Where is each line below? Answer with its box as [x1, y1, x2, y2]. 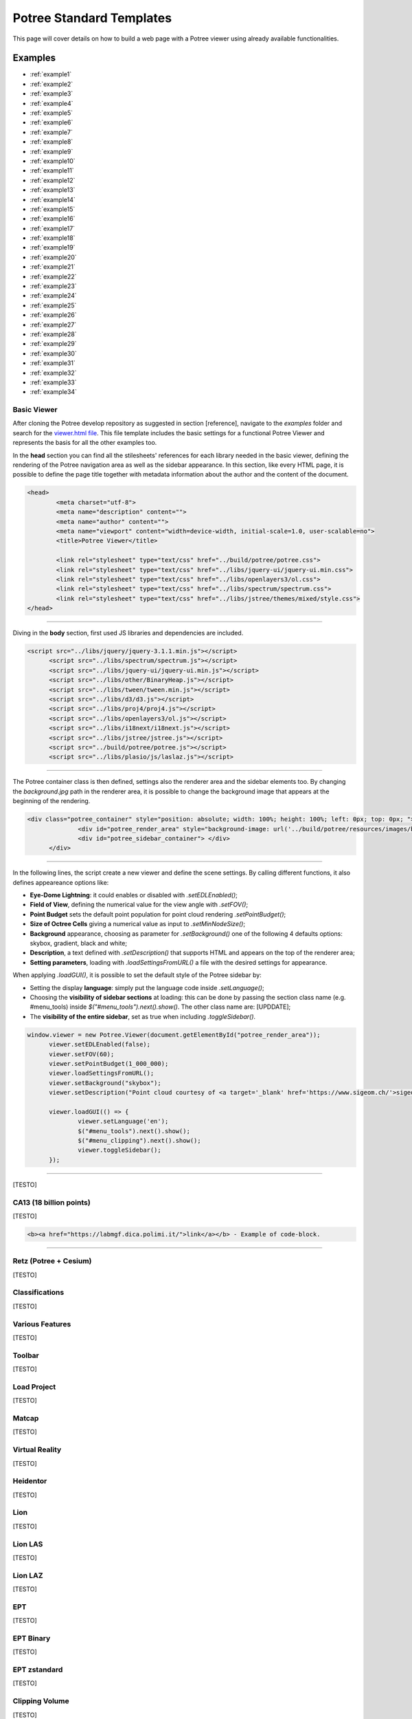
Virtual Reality [12, 1445, 62, 1454]
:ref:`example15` [30, 205, 76, 213]
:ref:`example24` [30, 292, 77, 300]
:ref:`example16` [30, 215, 76, 223]
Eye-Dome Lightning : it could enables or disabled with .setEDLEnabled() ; [30, 891, 238, 899]
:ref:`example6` [30, 118, 73, 127]
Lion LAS [12, 1539, 43, 1548]
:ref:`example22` [30, 272, 77, 281]
